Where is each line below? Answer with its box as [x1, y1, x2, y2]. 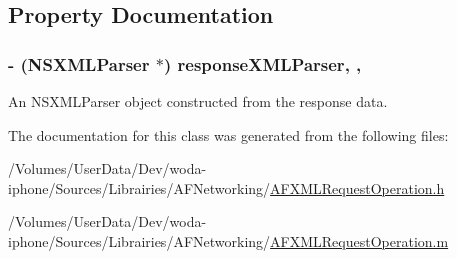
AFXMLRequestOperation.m [270, 230, 449, 251]
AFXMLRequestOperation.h [270, 177, 445, 198]
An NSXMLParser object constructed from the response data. [8, 91, 388, 111]
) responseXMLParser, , [163, 51, 362, 76]
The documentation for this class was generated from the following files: [8, 124, 449, 145]
